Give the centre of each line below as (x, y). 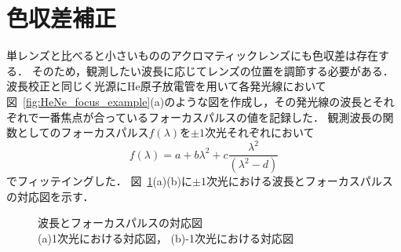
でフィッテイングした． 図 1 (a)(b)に (99, 181)
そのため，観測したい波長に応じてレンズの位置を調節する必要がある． (213, 70)
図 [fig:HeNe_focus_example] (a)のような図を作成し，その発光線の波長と (190, 101)
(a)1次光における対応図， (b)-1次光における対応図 (166, 237)
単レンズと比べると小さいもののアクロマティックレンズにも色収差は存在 (192, 55)
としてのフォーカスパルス (83, 132)
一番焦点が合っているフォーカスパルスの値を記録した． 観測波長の (211, 117)
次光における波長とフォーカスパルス (299, 181)
